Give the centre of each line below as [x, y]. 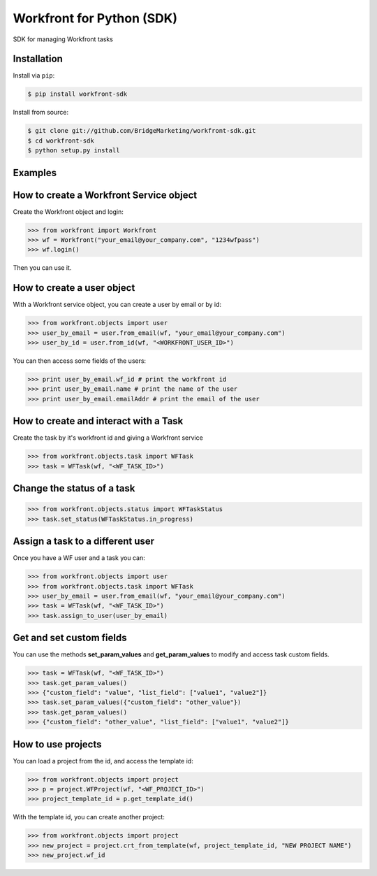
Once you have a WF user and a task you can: [79, 558]
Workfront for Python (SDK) [95, 18]
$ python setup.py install [74, 151]
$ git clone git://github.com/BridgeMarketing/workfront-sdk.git [142, 131]
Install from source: [41, 113]
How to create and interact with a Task [98, 421]
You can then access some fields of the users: [80, 361]
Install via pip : [34, 76]
